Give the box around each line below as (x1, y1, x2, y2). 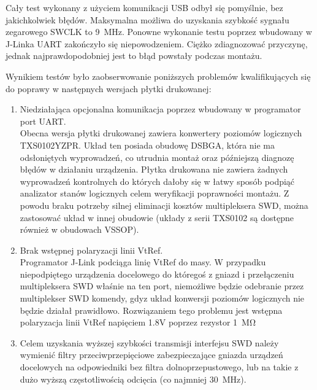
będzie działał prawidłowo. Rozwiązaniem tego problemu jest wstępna (20, 303, 283, 316)
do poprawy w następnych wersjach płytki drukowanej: (6, 82, 212, 95)
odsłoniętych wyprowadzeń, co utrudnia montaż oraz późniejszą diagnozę (20, 150, 294, 163)
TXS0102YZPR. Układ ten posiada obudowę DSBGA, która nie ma (20, 138, 275, 151)
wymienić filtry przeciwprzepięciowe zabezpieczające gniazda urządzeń (20, 348, 283, 361)
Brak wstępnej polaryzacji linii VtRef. (20, 243, 163, 256)
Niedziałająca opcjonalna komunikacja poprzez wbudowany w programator (20, 103, 301, 115)
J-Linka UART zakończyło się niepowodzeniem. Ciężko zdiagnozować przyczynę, (6, 37, 308, 50)
